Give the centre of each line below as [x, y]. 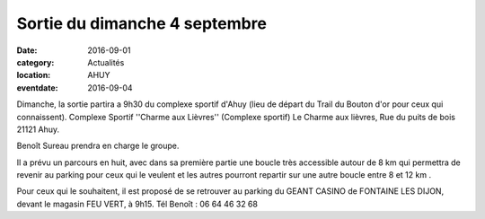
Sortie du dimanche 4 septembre [141, 23]
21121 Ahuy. [38, 129]
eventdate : [37, 88]
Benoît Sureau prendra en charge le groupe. [98, 146]
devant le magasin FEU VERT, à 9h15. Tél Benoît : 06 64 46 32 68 [137, 204]
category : [35, 62]
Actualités [106, 62]
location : [34, 75]
